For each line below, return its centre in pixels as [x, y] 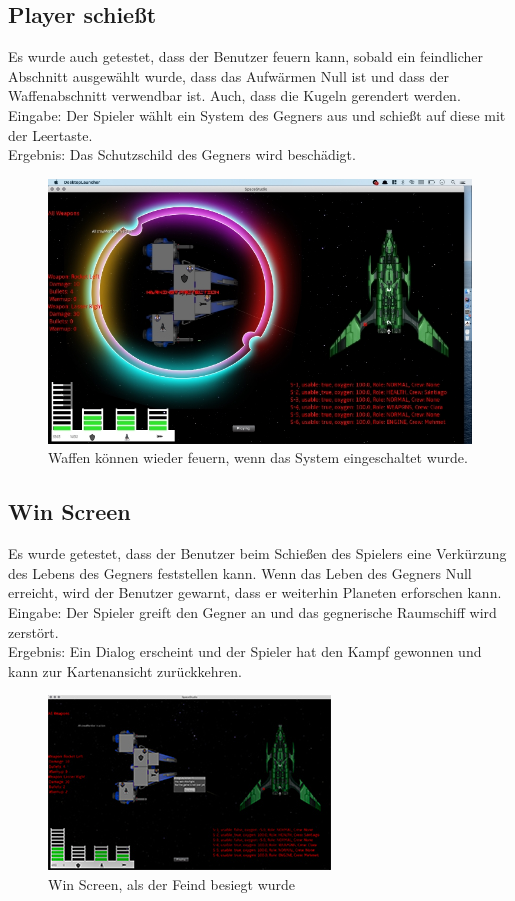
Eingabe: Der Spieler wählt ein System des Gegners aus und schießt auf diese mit [257, 114]
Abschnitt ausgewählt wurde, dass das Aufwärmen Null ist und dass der [228, 75]
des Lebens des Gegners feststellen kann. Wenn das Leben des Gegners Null [240, 572]
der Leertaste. [50, 134]
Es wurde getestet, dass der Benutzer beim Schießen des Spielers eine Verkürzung [257, 553]
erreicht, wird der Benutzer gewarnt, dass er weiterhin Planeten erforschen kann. [255, 592]
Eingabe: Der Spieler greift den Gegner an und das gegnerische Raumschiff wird [252, 611]
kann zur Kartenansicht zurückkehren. [125, 670]
